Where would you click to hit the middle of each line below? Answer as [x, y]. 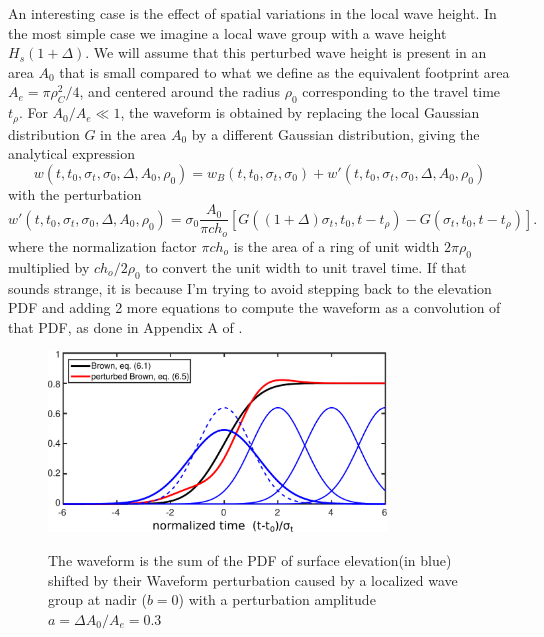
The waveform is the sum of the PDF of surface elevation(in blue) [250, 560]
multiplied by [49, 266]
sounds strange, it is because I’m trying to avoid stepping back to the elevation [250, 287]
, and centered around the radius [180, 91]
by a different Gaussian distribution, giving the [335, 133]
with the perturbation [75, 193]
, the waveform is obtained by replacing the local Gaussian [300, 112]
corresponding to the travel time [401, 91]
